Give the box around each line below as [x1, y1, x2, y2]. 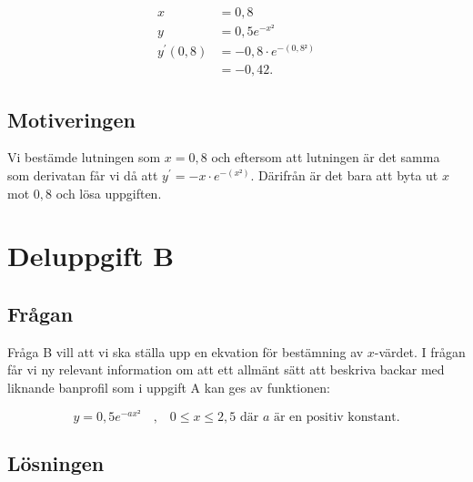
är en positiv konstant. [273, 410, 400, 424]
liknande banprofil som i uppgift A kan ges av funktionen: [7, 378, 330, 397]
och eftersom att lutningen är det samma [211, 148, 440, 167]
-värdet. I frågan [374, 342, 466, 361]
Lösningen [7, 449, 105, 477]
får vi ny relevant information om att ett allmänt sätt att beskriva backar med [7, 360, 445, 379]
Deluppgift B [7, 237, 175, 274]
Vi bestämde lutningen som [7, 148, 161, 167]
